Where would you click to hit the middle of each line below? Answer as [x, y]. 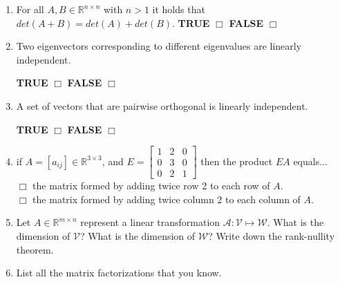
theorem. [35, 249]
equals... [310, 161]
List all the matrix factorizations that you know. [119, 273]
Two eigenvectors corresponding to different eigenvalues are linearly [159, 46]
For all [30, 9]
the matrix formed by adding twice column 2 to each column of [167, 199]
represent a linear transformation [150, 222]
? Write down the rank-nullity [272, 236]
